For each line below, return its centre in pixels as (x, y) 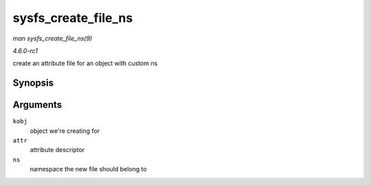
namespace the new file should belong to (88, 169)
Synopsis (33, 83)
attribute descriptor (57, 150)
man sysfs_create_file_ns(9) (53, 38)
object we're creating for (65, 131)
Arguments (37, 105)
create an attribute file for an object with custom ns (85, 63)
